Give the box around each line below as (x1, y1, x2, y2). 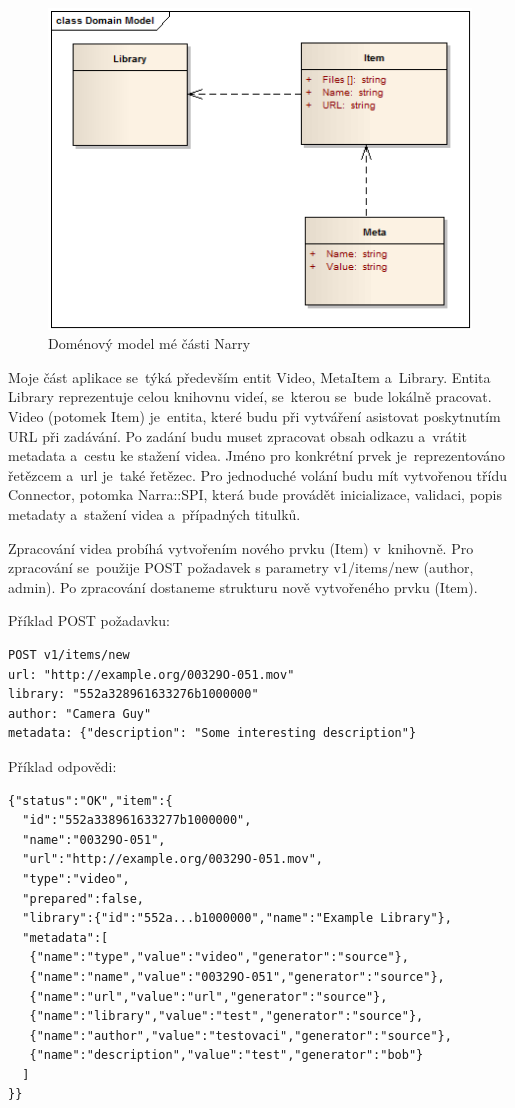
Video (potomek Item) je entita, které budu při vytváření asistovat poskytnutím (8, 406, 501, 427)
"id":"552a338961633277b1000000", (22, 813, 252, 828)
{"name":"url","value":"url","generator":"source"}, (29, 989, 388, 1004)
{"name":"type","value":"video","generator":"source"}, (29, 950, 409, 965)
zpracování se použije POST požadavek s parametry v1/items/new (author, (8, 557, 474, 578)
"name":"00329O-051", (22, 832, 166, 847)
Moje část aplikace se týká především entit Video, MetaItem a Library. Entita (8, 366, 491, 387)
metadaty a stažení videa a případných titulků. (8, 504, 301, 525)
